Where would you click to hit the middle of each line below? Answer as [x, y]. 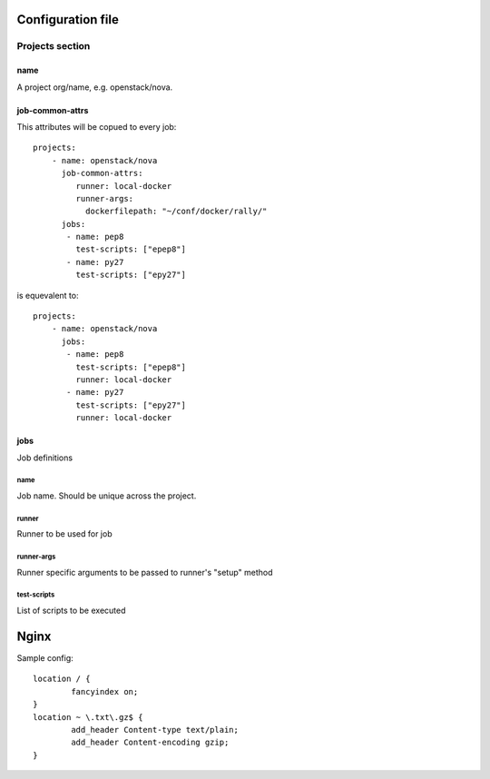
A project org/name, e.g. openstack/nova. [95, 87]
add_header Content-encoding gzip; [150, 743]
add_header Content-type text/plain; [155, 730]
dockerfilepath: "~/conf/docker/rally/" [176, 212]
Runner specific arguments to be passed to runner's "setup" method [145, 572]
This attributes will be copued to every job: [97, 126]
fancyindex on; [105, 691]
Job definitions [44, 458]
